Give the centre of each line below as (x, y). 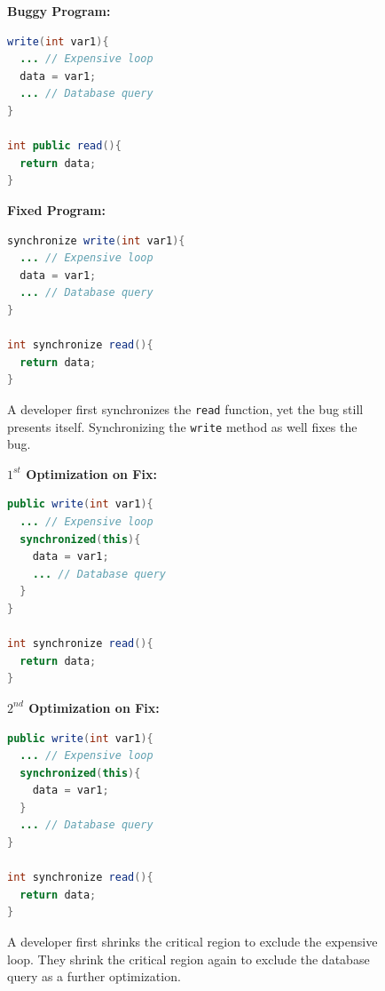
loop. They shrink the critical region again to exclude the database (189, 959)
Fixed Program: (56, 209)
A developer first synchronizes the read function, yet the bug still (185, 408)
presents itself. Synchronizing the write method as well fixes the (182, 426)
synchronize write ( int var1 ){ (96, 240)
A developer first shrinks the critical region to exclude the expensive (192, 942)
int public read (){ (64, 146)
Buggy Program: (59, 11)
